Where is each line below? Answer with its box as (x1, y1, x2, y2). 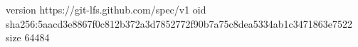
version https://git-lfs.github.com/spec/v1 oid (6, 2, 206, 16)
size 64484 (6, 30, 50, 45)
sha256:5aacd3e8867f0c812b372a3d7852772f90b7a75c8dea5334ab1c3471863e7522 (6, 16, 352, 31)
